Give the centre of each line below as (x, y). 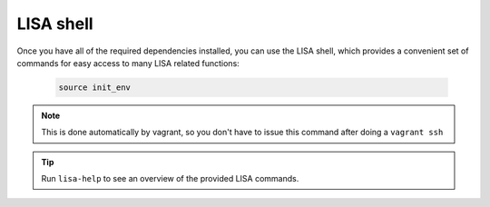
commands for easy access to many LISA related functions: (128, 63)
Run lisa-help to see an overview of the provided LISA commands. (170, 179)
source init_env (95, 87)
